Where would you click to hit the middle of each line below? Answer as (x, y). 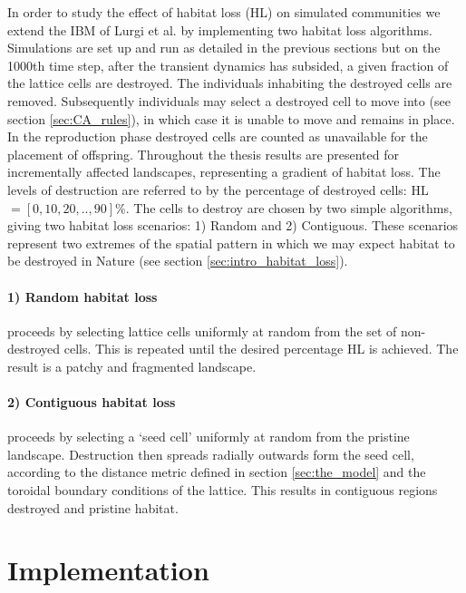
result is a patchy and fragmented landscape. (132, 366)
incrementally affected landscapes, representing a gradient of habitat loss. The (224, 172)
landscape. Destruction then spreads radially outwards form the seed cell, (211, 454)
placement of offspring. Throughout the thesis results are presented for (203, 154)
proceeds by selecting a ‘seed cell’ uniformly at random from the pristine (209, 437)
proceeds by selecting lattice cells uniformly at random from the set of (202, 331)
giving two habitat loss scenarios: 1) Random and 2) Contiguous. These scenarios (233, 225)
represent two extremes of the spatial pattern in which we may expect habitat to (231, 243)
